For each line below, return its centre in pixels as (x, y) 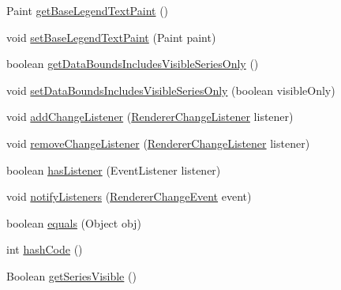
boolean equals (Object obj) (74, 222)
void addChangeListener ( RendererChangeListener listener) (150, 117)
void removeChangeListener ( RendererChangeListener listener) (158, 143)
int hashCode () (45, 249)
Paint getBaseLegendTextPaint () (88, 10)
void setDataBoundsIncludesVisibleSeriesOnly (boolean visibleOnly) (171, 90)
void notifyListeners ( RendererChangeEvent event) (129, 196)
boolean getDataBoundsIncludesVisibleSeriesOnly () (133, 64)
